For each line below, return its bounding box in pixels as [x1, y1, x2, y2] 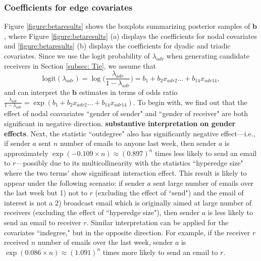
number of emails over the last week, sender [37, 237, 173, 247]
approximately [4, 147, 48, 158]
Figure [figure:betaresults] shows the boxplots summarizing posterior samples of [4, 21, 250, 31]
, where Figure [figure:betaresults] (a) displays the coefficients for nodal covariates [4, 30, 257, 41]
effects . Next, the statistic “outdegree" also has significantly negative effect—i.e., [4, 128, 255, 138]
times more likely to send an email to [102, 246, 218, 257]
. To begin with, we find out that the [133, 96, 247, 107]
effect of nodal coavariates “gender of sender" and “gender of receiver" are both [4, 108, 248, 119]
